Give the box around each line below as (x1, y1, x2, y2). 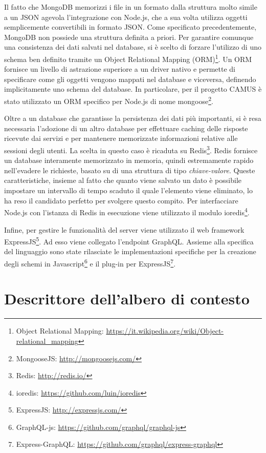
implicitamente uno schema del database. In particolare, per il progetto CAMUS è (4, 84, 262, 94)
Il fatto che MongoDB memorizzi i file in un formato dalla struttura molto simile (4, 2, 257, 12)
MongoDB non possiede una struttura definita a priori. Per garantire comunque (4, 31, 254, 42)
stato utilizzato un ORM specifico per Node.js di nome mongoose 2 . (4, 94, 213, 106)
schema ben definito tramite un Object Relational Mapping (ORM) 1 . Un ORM (4, 52, 252, 64)
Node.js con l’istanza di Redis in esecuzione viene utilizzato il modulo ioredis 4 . (4, 205, 250, 217)
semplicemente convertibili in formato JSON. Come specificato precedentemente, (4, 22, 257, 32)
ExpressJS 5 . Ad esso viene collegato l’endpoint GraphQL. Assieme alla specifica (4, 235, 254, 246)
